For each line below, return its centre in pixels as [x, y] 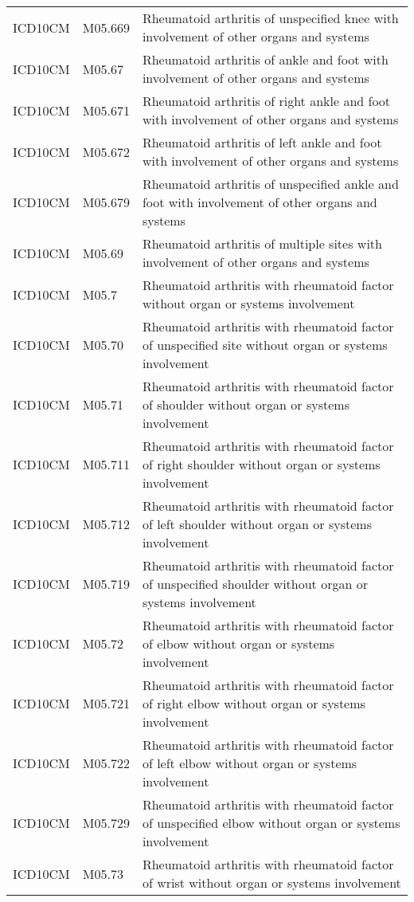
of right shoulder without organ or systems [261, 464]
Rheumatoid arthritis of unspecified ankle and [270, 184]
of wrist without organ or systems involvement [271, 882]
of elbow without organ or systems [238, 643]
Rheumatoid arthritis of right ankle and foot [266, 101]
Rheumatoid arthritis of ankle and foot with [265, 59]
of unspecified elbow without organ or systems [271, 823]
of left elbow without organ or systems [250, 763]
